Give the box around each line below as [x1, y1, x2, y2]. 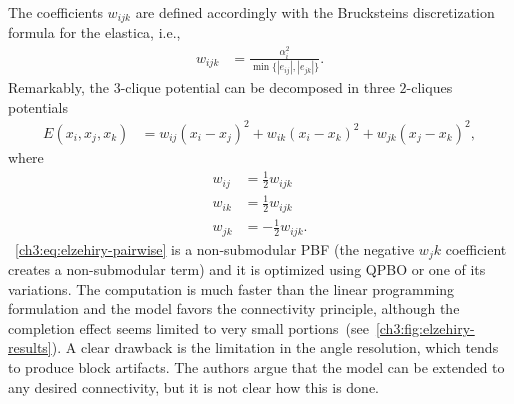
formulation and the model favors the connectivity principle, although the [8, 298, 460, 319]
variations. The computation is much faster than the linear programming [8, 278, 455, 299]
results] [8, 337, 52, 358]
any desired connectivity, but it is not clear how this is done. [8, 376, 379, 397]
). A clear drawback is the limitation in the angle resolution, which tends [51, 337, 499, 358]
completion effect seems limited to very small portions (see [8, 317, 369, 338]
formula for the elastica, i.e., [8, 22, 181, 43]
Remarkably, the [8, 77, 109, 98]
